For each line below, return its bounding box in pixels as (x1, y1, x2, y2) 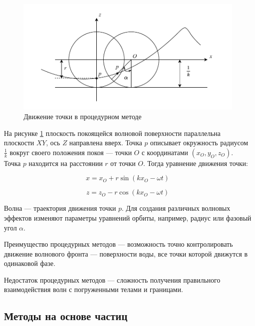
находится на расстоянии (28, 158, 103, 168)
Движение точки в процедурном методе (24, 111, 142, 121)
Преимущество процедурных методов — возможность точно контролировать (4, 239, 233, 249)
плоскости (4, 137, 34, 148)
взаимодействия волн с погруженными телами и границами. (4, 284, 183, 294)
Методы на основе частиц (4, 308, 128, 324)
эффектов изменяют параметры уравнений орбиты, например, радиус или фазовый (4, 212, 252, 223)
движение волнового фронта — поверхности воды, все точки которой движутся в (4, 248, 248, 259)
